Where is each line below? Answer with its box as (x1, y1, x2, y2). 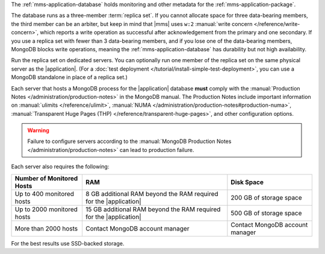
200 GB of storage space (231, 193, 302, 202)
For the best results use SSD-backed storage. (11, 240, 125, 247)
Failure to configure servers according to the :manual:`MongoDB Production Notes (27, 138, 232, 145)
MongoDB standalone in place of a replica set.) (11, 74, 128, 81)
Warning (27, 127, 49, 134)
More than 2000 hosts (14, 224, 78, 232)
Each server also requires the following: (11, 163, 110, 170)
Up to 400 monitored (14, 189, 75, 198)
